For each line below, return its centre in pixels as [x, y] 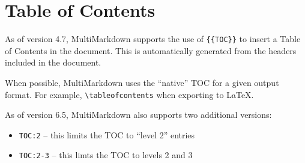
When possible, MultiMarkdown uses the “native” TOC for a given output [142, 82]
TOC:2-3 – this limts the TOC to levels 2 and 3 [106, 155]
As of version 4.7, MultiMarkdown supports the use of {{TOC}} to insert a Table [153, 39]
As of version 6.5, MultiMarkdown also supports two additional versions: [138, 115]
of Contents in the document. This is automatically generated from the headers [151, 50]
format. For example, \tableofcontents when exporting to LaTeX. [129, 94]
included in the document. [53, 62]
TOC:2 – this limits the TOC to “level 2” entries [107, 134]
